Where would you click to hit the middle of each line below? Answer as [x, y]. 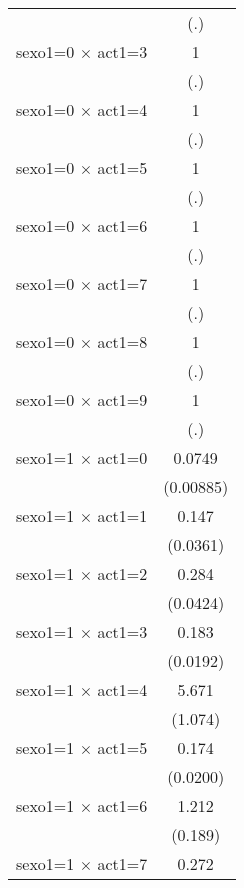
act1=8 [122, 341]
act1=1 [122, 515]
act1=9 [122, 399]
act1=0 [122, 457]
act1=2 [122, 573]
